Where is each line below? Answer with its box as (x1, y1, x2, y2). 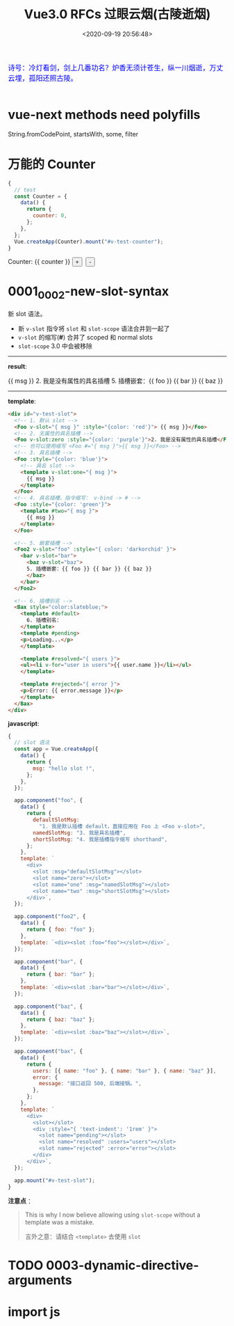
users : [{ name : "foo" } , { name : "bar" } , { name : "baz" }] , (33, 1067, 217, 1074)
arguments (8, 1272, 72, 1288)
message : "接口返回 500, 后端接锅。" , (38, 1080, 142, 1087)
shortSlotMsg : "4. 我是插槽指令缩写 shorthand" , (33, 836, 168, 843)
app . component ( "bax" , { (14, 1048, 83, 1055)
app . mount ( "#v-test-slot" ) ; (14, 1177, 96, 1184)
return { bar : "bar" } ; (26, 971, 96, 978)
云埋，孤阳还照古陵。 (8, 74, 78, 82)
